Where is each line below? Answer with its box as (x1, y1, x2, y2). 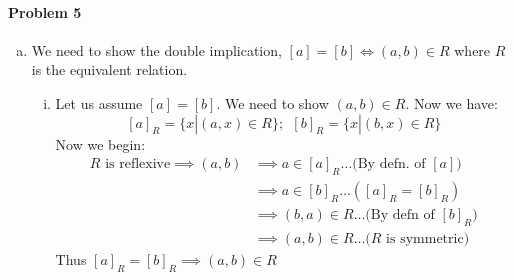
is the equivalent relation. (31, 59, 188, 80)
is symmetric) (386, 231, 470, 246)
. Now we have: (405, 92, 498, 113)
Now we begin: (55, 133, 146, 154)
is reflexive (105, 157, 171, 172)
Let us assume (55, 92, 143, 113)
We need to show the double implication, (31, 39, 282, 60)
